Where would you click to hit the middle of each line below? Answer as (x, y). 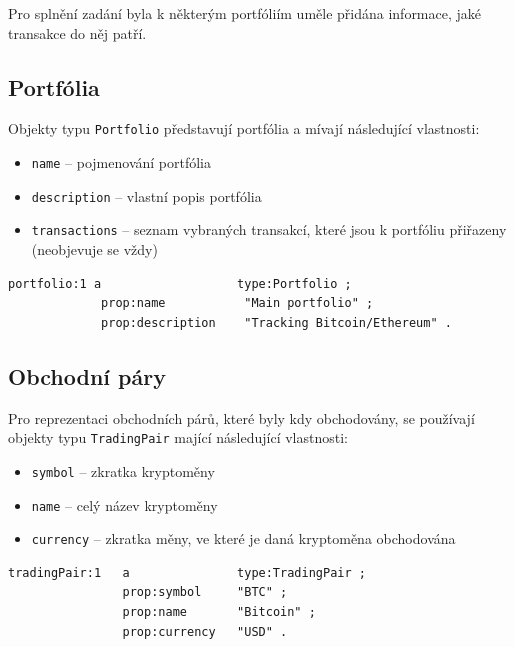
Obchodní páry (87, 375)
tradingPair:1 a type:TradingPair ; (187, 572)
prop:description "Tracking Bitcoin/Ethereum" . (276, 322)
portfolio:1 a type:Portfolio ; (180, 283)
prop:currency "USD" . (205, 631)
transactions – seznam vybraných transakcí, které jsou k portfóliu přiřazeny (269, 229)
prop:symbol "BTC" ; (205, 592)
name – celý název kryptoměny (124, 504)
